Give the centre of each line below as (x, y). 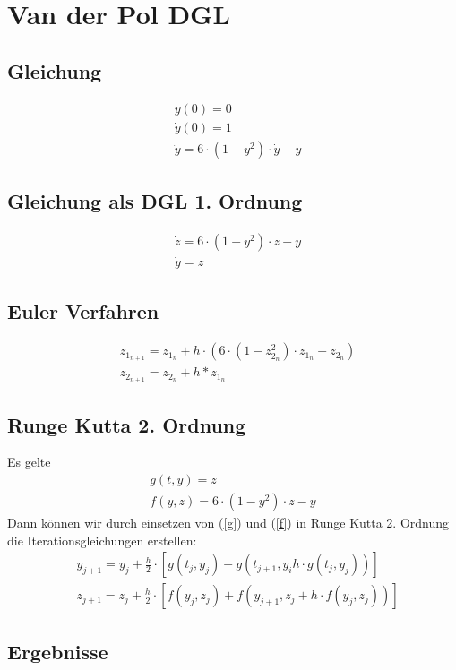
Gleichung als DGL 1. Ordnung (155, 201)
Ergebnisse (58, 651)
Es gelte (29, 462)
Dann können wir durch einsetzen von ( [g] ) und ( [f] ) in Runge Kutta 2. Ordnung (228, 523)
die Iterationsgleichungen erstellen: (102, 540)
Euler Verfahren (83, 310)
